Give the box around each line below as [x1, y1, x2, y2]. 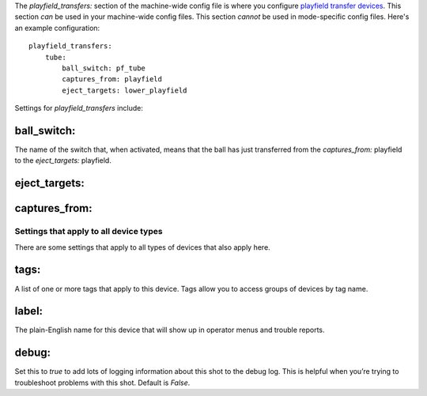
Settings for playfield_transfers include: [14, 104, 144, 113]
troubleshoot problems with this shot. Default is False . [14, 378, 191, 387]
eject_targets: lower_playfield [62, 85, 187, 95]
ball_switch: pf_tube [62, 63, 146, 73]
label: [14, 304, 43, 318]
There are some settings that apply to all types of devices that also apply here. [14, 242, 270, 252]
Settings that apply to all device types [14, 226, 163, 237]
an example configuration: [14, 23, 100, 32]
